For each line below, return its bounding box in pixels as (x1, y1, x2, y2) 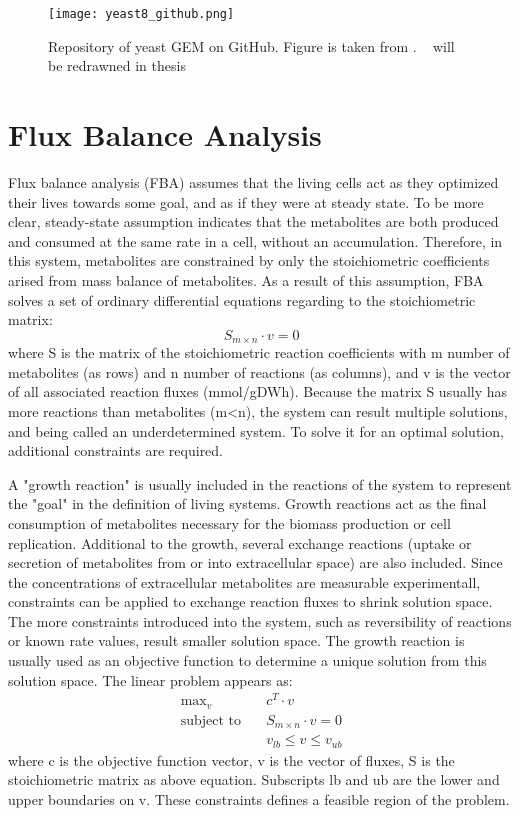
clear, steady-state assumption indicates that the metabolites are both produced (8, 211, 499, 232)
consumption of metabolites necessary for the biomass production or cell (8, 512, 451, 533)
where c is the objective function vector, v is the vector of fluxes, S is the (8, 749, 455, 770)
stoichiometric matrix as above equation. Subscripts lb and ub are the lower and (8, 769, 500, 790)
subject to (180, 713, 242, 728)
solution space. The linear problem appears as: (8, 669, 293, 690)
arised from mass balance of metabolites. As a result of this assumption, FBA (8, 269, 484, 290)
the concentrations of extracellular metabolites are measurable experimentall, (8, 571, 481, 592)
